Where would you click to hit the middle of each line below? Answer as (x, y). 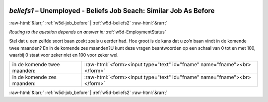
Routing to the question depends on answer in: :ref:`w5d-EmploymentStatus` (88, 32)
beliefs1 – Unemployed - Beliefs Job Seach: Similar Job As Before (112, 11)
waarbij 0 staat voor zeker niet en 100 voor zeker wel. (64, 55)
